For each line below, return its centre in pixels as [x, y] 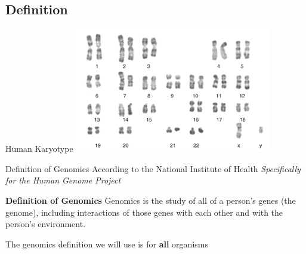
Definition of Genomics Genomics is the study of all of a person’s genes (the [151, 200]
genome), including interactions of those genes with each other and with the [144, 212]
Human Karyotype [39, 149]
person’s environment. [46, 224]
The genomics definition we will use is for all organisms [107, 244]
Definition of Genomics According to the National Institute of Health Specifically [153, 168]
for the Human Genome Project [63, 180]
